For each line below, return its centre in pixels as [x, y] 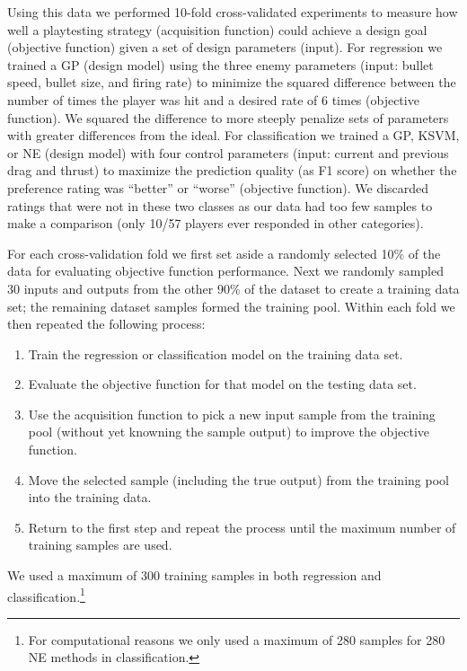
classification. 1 [46, 595]
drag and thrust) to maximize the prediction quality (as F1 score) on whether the [232, 170]
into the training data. [90, 497]
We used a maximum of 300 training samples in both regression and [194, 575]
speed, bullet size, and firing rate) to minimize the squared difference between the [232, 82]
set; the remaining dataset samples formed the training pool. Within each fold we [231, 306]
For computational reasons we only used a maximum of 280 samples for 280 [237, 639]
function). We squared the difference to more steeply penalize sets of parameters [228, 117]
